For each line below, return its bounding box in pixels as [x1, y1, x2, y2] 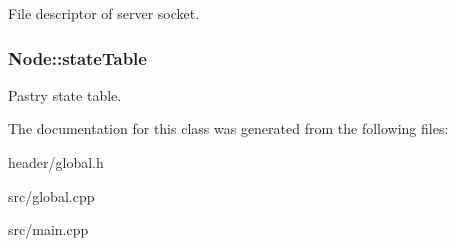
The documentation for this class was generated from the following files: [8, 118, 449, 139]
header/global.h [8, 152, 104, 172]
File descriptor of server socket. [8, 3, 200, 23]
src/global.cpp [8, 185, 95, 206]
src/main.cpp [8, 219, 89, 240]
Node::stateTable [8, 45, 147, 70]
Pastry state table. [8, 84, 122, 105]
